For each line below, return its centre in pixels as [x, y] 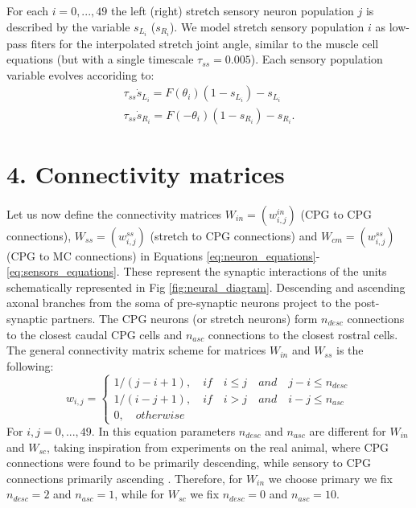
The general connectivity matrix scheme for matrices [136, 350]
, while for [140, 494]
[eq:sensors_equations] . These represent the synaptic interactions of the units [197, 271]
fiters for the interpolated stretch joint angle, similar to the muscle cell [205, 43]
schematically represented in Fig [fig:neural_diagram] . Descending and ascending [206, 287]
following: [30, 365]
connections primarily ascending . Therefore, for [125, 478]
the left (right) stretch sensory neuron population [232, 10]
